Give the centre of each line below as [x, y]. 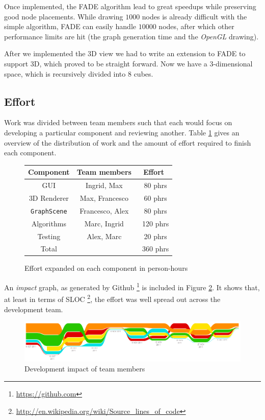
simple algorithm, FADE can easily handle [70, 26]
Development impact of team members [85, 369]
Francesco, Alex [104, 210]
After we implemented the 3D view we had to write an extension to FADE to [125, 53]
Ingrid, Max [104, 185]
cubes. [143, 73]
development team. [34, 309]
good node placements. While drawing [64, 16]
